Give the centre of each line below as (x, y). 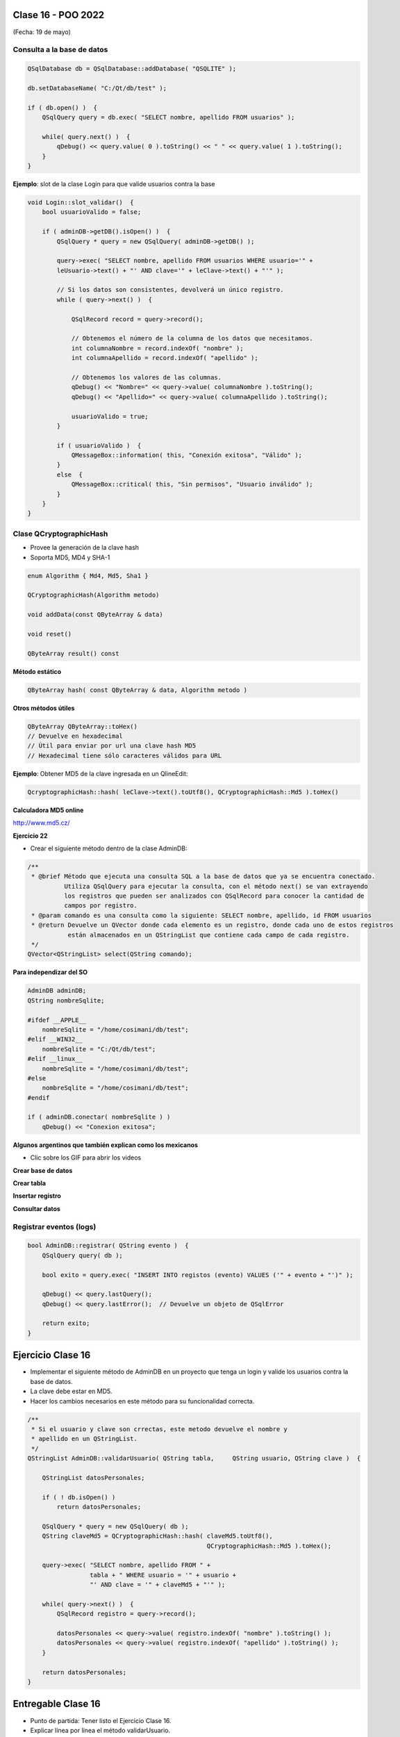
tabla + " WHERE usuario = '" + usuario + (163, 1575)
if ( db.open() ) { (62, 107)
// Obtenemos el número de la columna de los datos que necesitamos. (192, 338)
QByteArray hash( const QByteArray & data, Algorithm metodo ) (137, 690)
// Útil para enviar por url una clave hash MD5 (112, 746)
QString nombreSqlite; (66, 1000)
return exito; (66, 1323)
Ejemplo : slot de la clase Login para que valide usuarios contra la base (114, 183)
